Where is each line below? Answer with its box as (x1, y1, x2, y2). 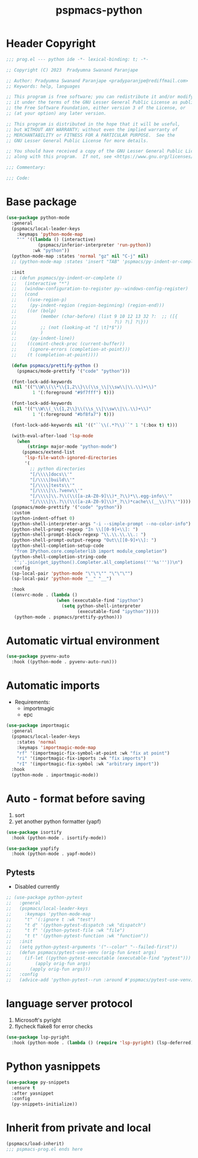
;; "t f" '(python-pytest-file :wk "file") (6, 927, 126, 934)
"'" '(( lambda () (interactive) (16, 237, 96, 243)
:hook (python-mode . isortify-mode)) (11, 835, 107, 841)
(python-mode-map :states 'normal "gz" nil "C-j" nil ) (11, 253, 149, 259)
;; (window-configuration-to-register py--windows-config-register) (11, 286, 189, 292)
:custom (11, 509, 31, 515)
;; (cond (11, 291, 38, 298)
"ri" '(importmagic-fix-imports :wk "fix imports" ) (16, 756, 146, 762)
